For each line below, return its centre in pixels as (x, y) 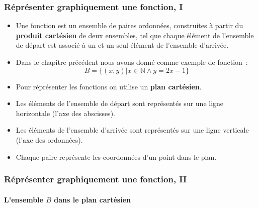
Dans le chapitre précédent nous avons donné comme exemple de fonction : (132, 62)
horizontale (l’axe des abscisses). (65, 113)
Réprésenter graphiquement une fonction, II (96, 179)
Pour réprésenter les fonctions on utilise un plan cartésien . (109, 86)
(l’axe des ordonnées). (49, 139)
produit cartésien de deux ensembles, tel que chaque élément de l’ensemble (135, 35)
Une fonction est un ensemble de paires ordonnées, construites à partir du (130, 25)
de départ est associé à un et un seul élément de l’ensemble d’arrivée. (122, 45)
